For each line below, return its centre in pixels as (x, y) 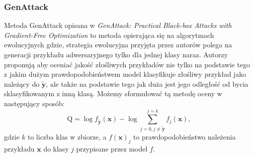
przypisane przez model (112, 149)
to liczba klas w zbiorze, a (67, 137)
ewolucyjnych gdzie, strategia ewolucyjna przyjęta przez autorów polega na (118, 45)
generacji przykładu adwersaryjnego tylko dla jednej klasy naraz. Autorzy (116, 54)
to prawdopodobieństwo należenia (184, 137)
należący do (22, 83)
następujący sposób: (34, 103)
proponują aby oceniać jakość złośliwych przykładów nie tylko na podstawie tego (127, 64)
